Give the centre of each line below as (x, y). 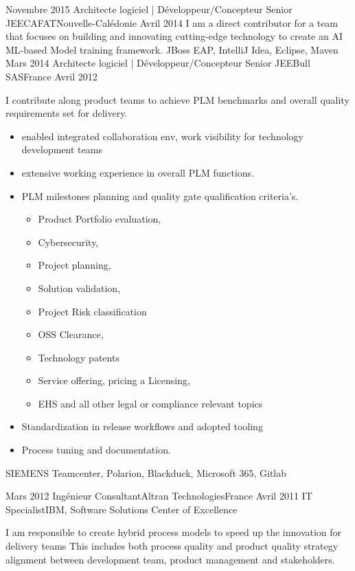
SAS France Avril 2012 (51, 76)
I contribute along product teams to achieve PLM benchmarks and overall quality (177, 99)
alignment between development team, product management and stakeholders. (170, 559)
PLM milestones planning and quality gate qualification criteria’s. (160, 195)
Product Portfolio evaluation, (100, 219)
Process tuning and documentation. (96, 450)
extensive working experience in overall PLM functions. (138, 172)
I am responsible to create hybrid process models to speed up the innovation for (174, 532)
